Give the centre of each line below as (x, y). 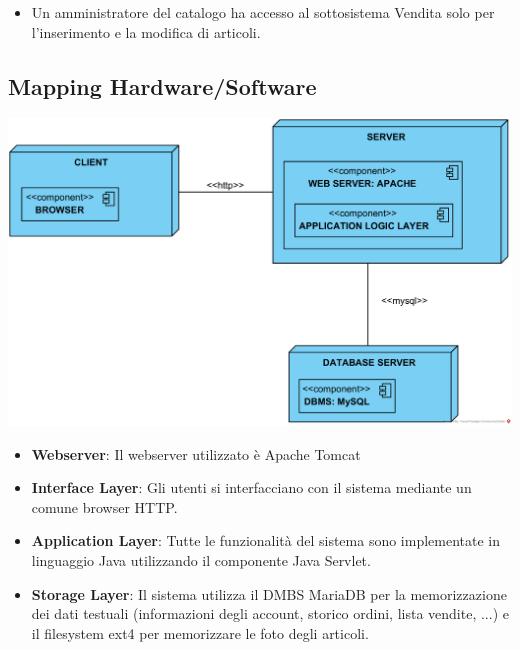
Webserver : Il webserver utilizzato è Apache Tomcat (196, 453)
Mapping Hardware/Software (162, 85)
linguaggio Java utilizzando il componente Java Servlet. (201, 559)
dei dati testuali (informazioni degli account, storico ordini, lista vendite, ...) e (270, 613)
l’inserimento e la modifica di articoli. (146, 31)
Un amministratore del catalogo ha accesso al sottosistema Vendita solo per (263, 12)
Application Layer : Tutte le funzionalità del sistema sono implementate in (266, 540)
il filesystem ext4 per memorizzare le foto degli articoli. (200, 632)
